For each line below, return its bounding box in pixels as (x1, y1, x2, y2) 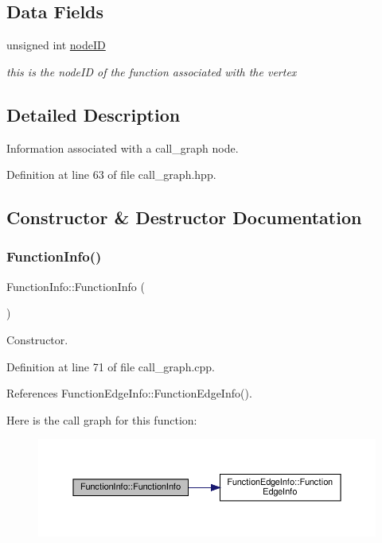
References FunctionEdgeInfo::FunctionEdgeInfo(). (6, 385, 252, 401)
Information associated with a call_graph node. (6, 139, 239, 156)
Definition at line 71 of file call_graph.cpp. (6, 358, 215, 374)
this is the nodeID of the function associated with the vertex (6, 63, 297, 80)
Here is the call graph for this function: (6, 411, 197, 428)
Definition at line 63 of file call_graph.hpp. (6, 166, 216, 183)
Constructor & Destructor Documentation (6, 205, 362, 230)
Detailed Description (6, 102, 181, 126)
